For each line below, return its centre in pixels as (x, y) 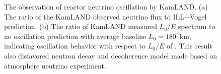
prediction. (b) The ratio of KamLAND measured (81, 26)
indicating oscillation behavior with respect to (75, 46)
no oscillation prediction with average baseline (75, 36)
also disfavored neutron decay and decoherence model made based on (111, 55)
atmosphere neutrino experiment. (55, 65)
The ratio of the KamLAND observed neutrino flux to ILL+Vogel (105, 16)
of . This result (189, 46)
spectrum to (197, 26)
